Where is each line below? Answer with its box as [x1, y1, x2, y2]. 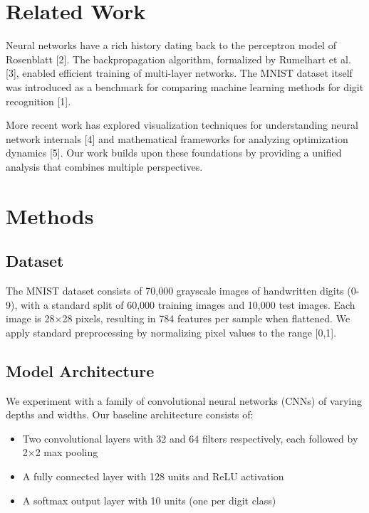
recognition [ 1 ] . [6, 93, 71, 108]
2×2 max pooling [22, 445, 98, 460]
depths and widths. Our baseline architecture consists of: [6, 407, 254, 422]
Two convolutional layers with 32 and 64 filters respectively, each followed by [22, 430, 358, 445]
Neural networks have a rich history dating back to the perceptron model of [6, 38, 336, 53]
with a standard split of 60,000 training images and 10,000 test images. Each [20, 297, 355, 312]
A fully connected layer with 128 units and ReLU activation [22, 469, 284, 483]
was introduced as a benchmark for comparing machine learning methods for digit [6, 79, 364, 94]
